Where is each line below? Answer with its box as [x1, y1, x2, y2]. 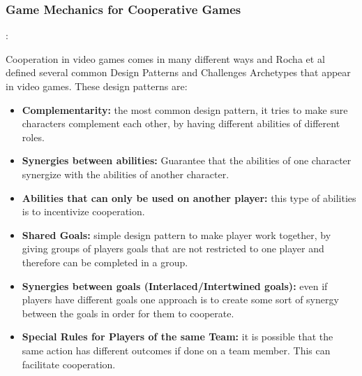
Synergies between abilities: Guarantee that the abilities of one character [22, 153, 352, 168]
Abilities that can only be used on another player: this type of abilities [22, 190, 356, 205]
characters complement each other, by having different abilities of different [22, 116, 340, 131]
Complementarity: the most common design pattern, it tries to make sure [22, 102, 348, 117]
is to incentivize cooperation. [22, 204, 145, 219]
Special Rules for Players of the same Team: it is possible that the [22, 329, 333, 344]
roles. [22, 129, 45, 144]
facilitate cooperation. [22, 356, 116, 371]
